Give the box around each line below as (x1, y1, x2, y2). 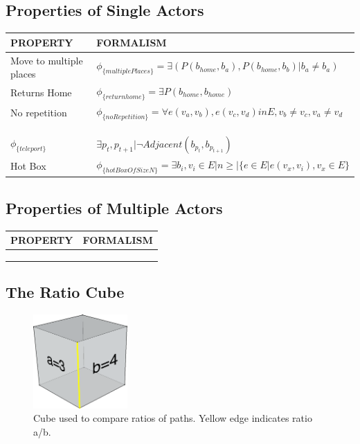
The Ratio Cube (6, 281, 125, 303)
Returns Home (10, 85, 72, 100)
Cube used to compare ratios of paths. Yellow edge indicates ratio (33, 411, 312, 425)
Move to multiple (10, 53, 83, 67)
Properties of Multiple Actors (6, 197, 223, 218)
